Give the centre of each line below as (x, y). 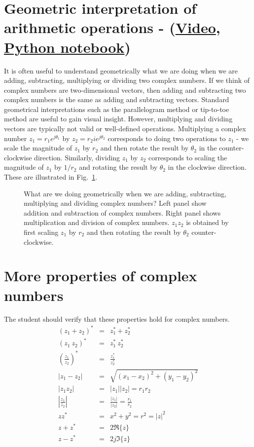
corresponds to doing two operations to (167, 138)
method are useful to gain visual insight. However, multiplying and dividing (118, 119)
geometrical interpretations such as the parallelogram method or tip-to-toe (117, 109)
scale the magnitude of (38, 148)
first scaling (41, 232)
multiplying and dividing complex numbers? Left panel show (115, 203)
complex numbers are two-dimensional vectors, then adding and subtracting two (125, 90)
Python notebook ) (67, 47)
